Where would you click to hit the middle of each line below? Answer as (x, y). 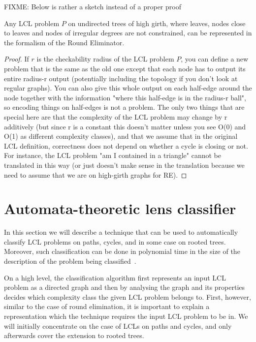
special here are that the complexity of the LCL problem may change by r (116, 116)
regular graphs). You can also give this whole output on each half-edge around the (128, 88)
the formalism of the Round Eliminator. (64, 42)
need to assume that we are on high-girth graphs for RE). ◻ (96, 174)
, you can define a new (215, 59)
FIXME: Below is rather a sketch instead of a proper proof (93, 6)
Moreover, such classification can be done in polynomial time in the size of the (122, 251)
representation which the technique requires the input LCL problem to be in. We (126, 316)
